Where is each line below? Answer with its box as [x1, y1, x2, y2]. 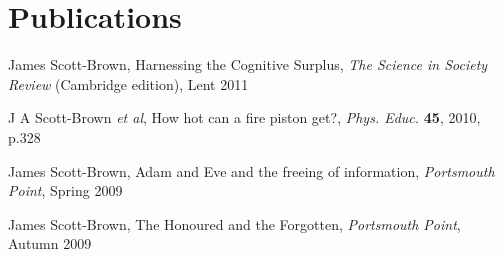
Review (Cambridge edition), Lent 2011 [8, 73, 249, 94]
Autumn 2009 [8, 233, 92, 254]
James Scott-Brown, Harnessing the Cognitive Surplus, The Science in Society [8, 54, 488, 75]
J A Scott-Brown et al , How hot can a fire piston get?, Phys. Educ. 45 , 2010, [8, 107, 481, 128]
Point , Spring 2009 [8, 180, 123, 201]
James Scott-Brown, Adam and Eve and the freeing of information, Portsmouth [8, 160, 495, 181]
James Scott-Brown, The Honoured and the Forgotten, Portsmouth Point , [8, 213, 461, 234]
